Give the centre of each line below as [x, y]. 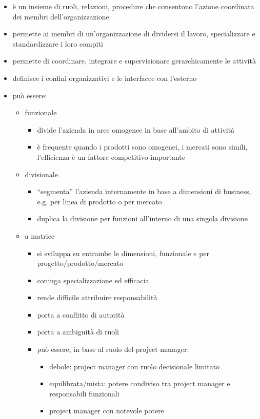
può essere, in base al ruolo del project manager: [113, 349]
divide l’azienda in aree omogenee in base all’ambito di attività [136, 129]
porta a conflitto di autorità [81, 314]
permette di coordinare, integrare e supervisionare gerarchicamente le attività [134, 61]
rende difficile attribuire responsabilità [97, 297]
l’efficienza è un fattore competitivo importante [111, 156]
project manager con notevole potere [107, 411]
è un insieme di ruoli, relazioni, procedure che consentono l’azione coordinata [133, 6]
